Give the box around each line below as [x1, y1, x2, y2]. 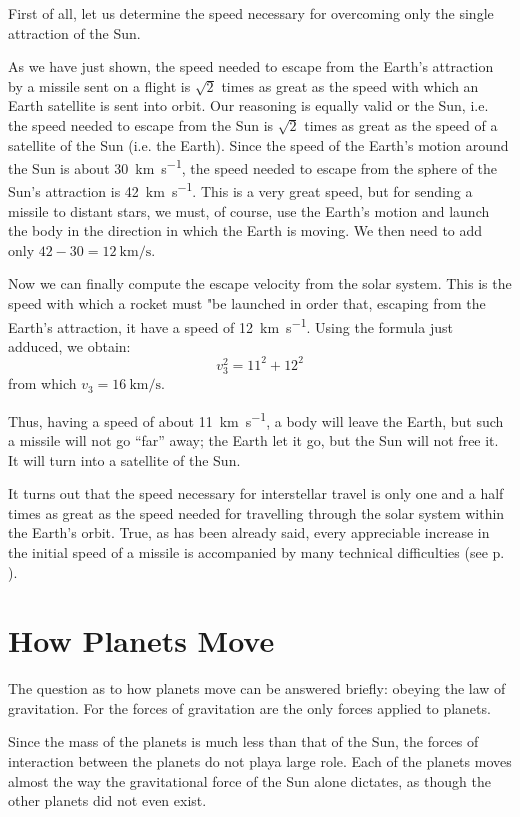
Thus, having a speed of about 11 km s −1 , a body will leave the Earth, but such [8, 407, 504, 431]
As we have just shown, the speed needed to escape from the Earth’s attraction [8, 56, 494, 77]
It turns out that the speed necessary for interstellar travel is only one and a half [8, 483, 504, 504]
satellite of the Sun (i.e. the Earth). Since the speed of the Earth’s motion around [8, 134, 509, 155]
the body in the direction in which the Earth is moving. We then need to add [8, 220, 483, 241]
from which [8, 373, 77, 394]
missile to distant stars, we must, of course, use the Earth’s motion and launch [8, 200, 490, 221]
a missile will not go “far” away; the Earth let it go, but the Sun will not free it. [8, 429, 499, 450]
